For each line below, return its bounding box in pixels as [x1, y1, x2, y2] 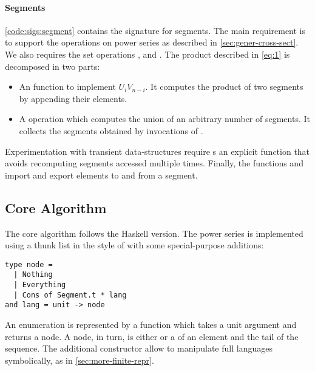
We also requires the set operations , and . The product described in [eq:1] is [5, 47, 290, 60]
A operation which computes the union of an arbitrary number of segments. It [19, 112, 310, 125]
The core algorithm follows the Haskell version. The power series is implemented [5, 226, 303, 239]
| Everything [13, 281, 66, 290]
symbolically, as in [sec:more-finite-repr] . [5, 353, 154, 366]
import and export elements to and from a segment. [5, 168, 198, 181]
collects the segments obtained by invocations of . [19, 124, 203, 137]
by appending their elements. [19, 92, 127, 104]
